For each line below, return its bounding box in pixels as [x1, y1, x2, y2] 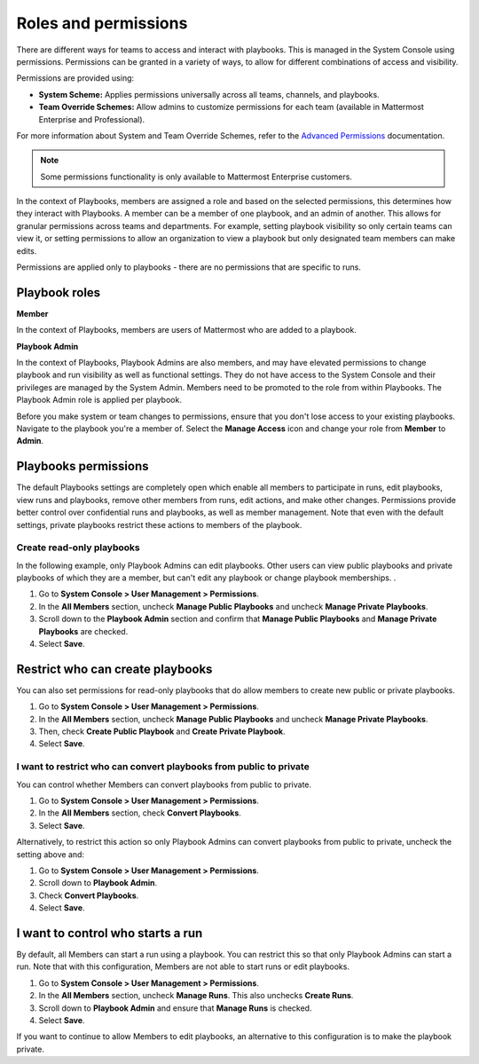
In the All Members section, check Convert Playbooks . [38, 808, 241, 818]
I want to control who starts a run [16, 926, 203, 941]
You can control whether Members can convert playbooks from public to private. [16, 779, 312, 790]
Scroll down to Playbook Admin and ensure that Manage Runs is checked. [38, 1003, 312, 1013]
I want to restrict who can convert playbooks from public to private [16, 761, 310, 773]
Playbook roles [16, 285, 101, 300]
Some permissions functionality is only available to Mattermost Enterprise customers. [40, 171, 352, 182]
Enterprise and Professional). [38, 114, 145, 124]
